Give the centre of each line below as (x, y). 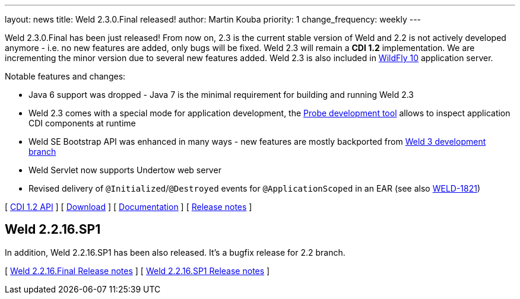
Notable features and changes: (65, 76)
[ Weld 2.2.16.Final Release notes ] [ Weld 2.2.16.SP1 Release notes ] (137, 271)
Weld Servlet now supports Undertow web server (125, 170)
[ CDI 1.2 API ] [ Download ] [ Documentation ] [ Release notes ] (129, 207)
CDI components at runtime (82, 123)
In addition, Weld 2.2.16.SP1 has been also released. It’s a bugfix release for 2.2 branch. (175, 252)
